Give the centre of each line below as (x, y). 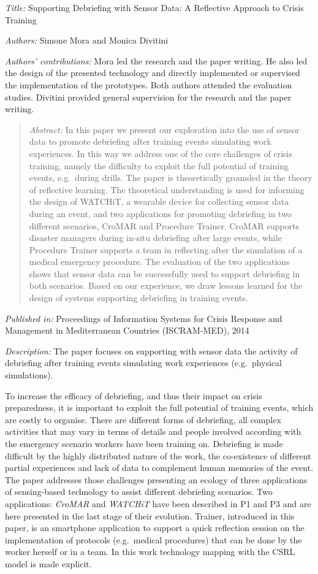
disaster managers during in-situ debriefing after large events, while (155, 238)
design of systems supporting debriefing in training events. (138, 298)
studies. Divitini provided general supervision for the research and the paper (148, 97)
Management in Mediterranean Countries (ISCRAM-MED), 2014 (127, 330)
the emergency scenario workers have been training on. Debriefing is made (144, 443)
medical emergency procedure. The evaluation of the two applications (159, 262)
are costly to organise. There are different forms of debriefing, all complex (143, 419)
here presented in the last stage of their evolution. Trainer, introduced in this (150, 515)
